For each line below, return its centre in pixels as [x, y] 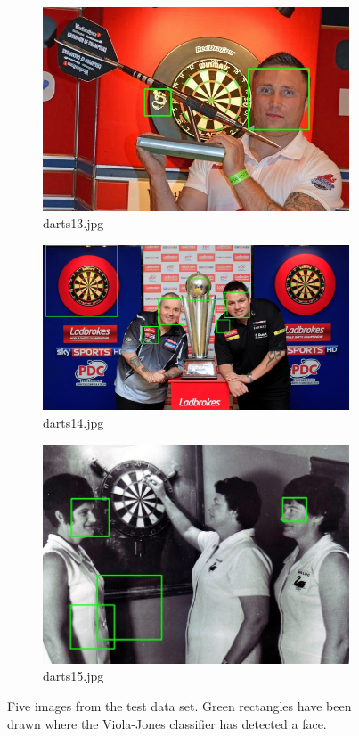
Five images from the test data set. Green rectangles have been [179, 705]
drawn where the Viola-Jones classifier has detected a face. [167, 723]
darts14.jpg [73, 422]
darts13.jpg [73, 223]
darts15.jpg [73, 676]
